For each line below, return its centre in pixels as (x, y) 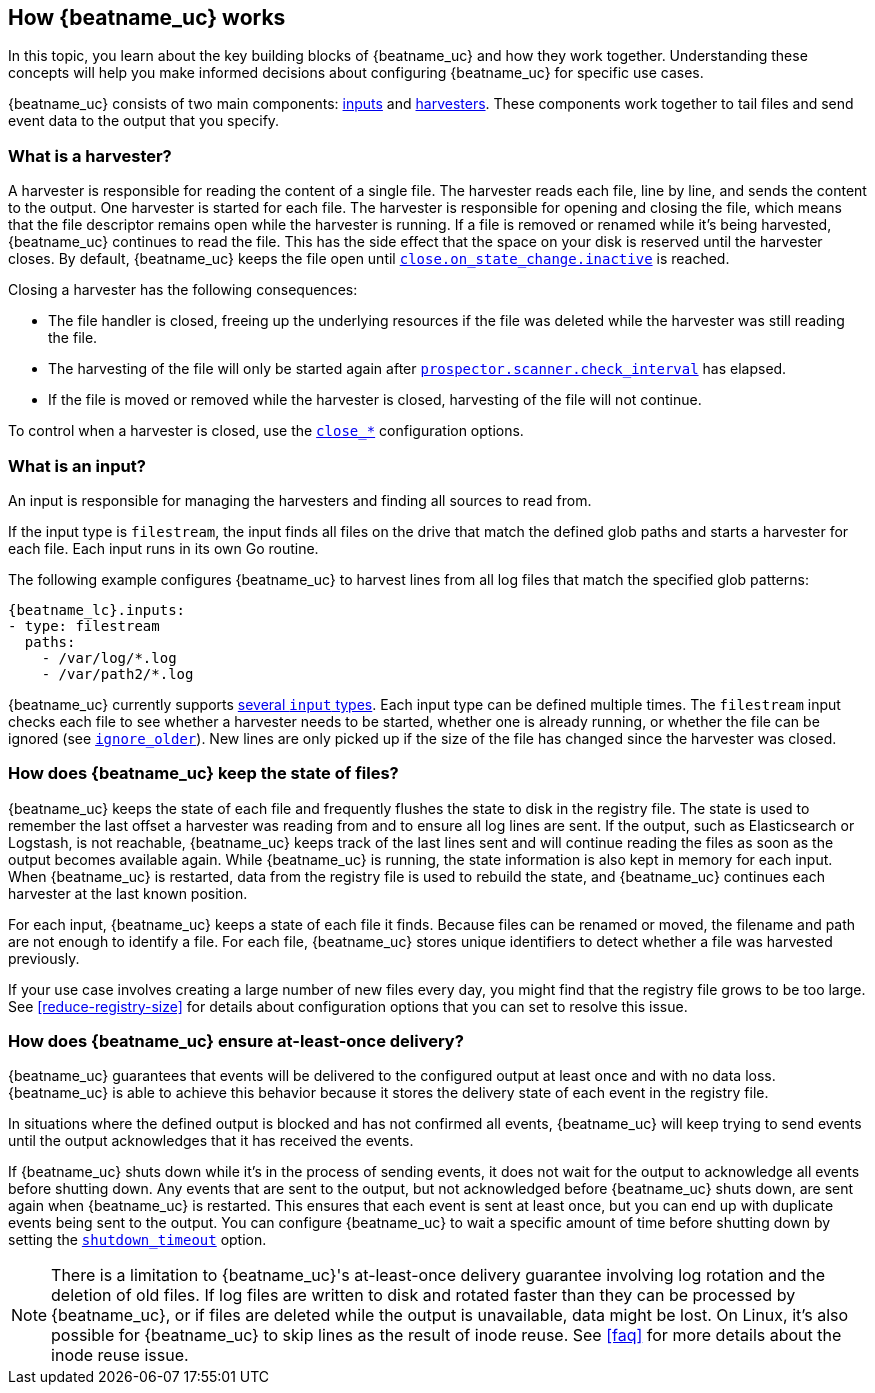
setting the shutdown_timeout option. (137, 1240)
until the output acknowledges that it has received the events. (211, 1141)
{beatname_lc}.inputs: (97, 609)
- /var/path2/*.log (117, 673)
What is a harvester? (90, 155)
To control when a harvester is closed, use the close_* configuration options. (266, 431)
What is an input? (77, 465)
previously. (44, 958)
